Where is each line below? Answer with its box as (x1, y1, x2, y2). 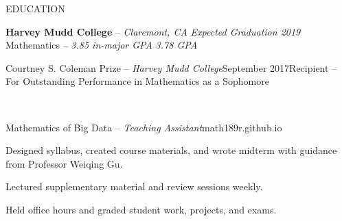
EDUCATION (5, 1, 65, 15)
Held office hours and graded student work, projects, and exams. (5, 202, 277, 216)
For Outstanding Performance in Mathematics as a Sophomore (5, 74, 269, 88)
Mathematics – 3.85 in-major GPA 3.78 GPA (5, 38, 198, 52)
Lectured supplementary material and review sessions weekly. (5, 179, 263, 194)
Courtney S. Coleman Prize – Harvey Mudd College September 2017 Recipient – (5, 60, 337, 75)
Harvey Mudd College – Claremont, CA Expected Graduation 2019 (5, 24, 301, 38)
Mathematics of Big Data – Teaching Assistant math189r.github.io (5, 120, 282, 134)
